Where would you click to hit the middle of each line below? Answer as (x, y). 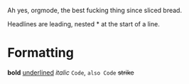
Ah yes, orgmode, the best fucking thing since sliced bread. (95, 10)
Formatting (41, 53)
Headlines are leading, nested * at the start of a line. (83, 24)
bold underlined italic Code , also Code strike (71, 72)
